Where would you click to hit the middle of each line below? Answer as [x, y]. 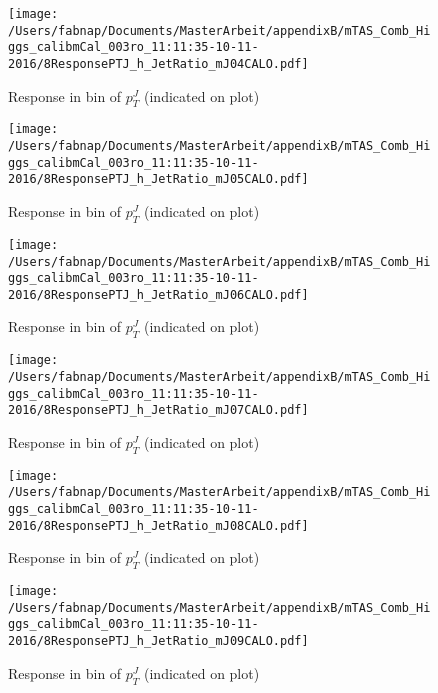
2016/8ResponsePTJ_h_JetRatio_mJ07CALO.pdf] [158, 410]
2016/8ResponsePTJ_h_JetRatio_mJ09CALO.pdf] [158, 641]
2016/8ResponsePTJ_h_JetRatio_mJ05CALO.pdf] [158, 179]
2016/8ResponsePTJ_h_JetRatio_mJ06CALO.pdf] [158, 294]
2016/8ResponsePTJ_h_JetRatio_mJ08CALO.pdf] [158, 525]
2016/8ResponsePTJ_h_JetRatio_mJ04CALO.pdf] [158, 63]
